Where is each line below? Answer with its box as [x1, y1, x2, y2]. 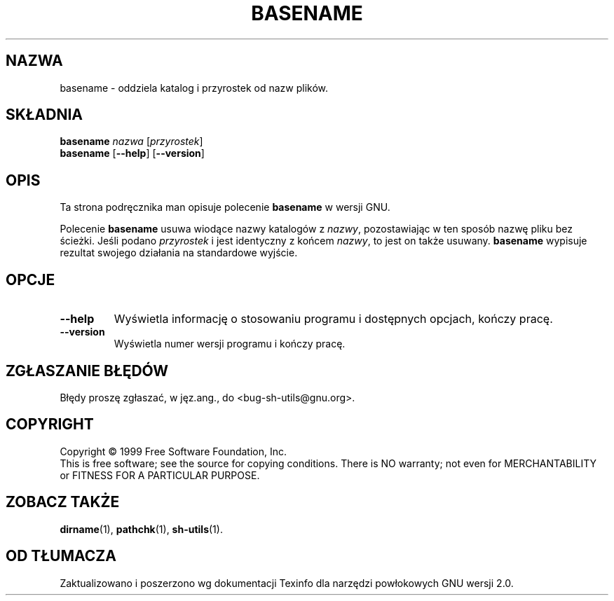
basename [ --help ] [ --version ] [60, 147, 205, 160]
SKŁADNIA [6, 106, 83, 124]
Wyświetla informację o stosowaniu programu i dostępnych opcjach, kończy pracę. [114, 312, 553, 326]
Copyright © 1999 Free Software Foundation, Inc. [60, 445, 287, 457]
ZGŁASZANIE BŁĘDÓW [6, 361, 169, 380]
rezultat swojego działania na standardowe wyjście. [60, 247, 298, 259]
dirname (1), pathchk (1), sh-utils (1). [60, 523, 223, 535]
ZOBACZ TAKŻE [6, 493, 120, 511]
